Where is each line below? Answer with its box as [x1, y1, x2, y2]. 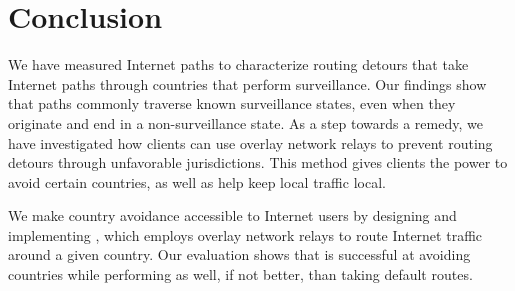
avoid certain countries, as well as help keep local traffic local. [8, 171, 386, 192]
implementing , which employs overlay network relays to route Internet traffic [8, 224, 483, 245]
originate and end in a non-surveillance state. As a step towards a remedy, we [8, 112, 483, 133]
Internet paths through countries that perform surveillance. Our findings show [8, 73, 487, 94]
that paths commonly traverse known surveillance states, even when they [8, 93, 456, 114]
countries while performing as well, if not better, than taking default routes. [8, 264, 473, 285]
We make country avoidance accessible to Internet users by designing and [8, 205, 457, 226]
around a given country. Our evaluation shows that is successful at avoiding [8, 244, 471, 265]
